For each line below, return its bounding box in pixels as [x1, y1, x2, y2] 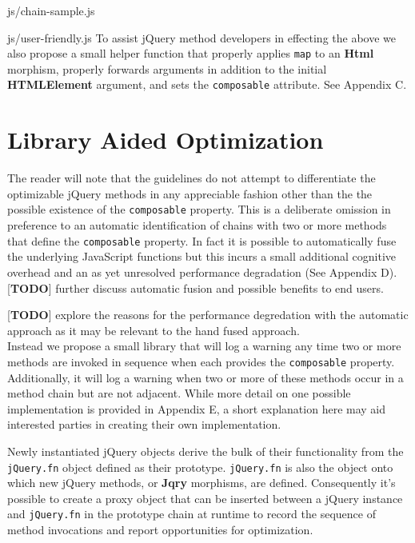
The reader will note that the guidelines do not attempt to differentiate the [7, 170, 376, 186]
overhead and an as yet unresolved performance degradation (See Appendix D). [7, 263, 397, 280]
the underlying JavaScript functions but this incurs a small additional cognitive [7, 248, 397, 265]
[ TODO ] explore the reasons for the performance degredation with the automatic [7, 306, 409, 323]
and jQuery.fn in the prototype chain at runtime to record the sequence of [7, 505, 376, 522]
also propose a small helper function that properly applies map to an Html [7, 45, 374, 62]
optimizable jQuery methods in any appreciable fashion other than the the [7, 185, 373, 202]
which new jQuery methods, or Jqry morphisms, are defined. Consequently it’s [7, 474, 396, 491]
